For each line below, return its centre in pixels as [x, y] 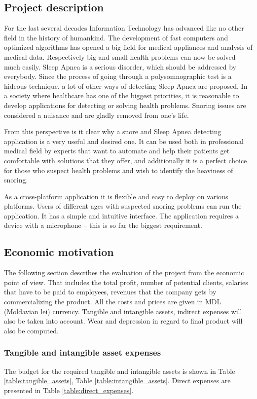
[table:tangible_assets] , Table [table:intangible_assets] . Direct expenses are [117, 381]
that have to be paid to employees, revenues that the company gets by [110, 292]
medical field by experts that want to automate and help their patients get [117, 151]
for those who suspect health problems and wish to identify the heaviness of [119, 170]
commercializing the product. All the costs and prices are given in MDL [113, 302]
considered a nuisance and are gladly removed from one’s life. [96, 115]
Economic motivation [59, 252]
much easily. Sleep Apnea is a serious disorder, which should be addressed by [120, 66]
